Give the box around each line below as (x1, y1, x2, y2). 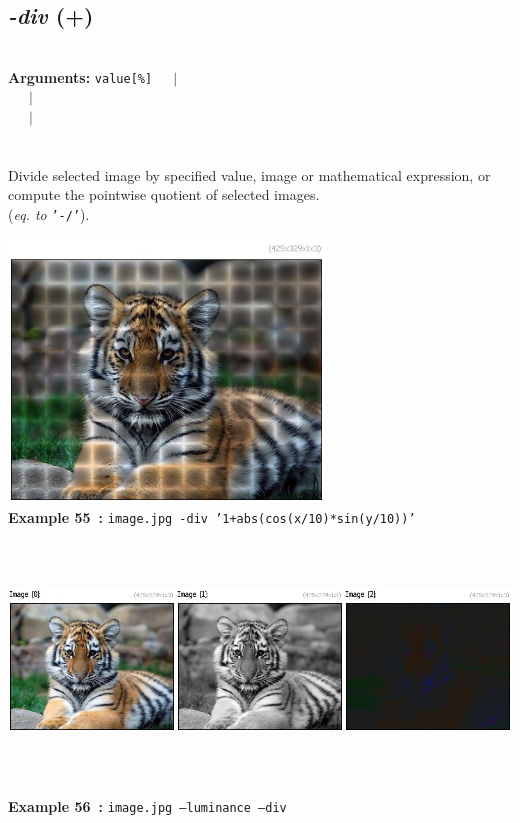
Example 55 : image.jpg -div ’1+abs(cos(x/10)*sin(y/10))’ (8, 506, 416, 527)
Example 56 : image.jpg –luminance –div (8, 795, 287, 816)
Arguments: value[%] (8, 66, 153, 87)
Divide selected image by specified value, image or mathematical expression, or (8, 164, 491, 185)
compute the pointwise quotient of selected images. (8, 184, 320, 205)
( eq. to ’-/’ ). (8, 204, 90, 225)
